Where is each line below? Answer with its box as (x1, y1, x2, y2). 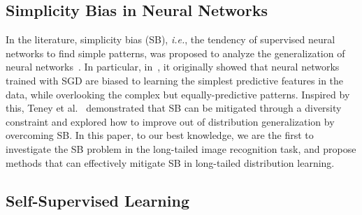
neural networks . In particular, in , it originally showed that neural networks (6, 59, 340, 74)
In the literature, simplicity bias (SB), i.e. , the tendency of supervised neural (6, 32, 335, 47)
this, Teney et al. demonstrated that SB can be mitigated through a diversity (6, 101, 342, 115)
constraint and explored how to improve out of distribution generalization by (6, 114, 335, 128)
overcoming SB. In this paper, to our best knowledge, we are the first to (6, 128, 314, 142)
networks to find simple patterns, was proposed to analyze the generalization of (6, 45, 345, 60)
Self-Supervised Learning (6, 189, 189, 211)
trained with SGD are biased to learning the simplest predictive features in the (6, 73, 344, 87)
